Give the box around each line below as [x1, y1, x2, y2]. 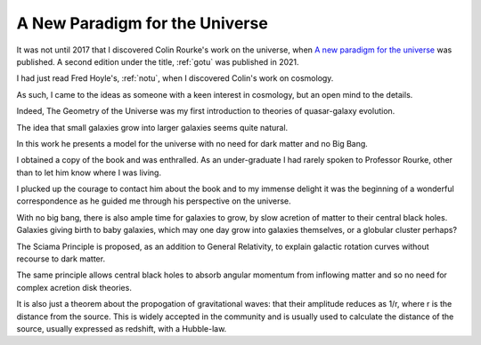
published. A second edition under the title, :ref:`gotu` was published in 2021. [16, 56, 299, 67]
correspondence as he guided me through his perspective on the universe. [16, 196, 291, 206]
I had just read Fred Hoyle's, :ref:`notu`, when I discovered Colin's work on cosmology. [16, 73, 334, 84]
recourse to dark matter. [16, 253, 106, 264]
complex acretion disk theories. [16, 282, 133, 293]
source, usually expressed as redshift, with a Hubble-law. [16, 323, 227, 333]
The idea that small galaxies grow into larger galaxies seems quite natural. [16, 122, 289, 132]
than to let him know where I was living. [16, 167, 162, 178]
